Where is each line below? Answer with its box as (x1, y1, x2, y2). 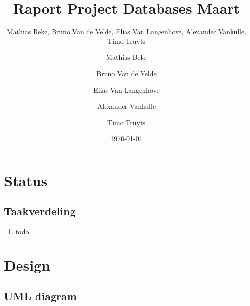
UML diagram (4, 288, 77, 303)
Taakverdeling (4, 204, 76, 219)
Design (4, 255, 51, 275)
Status (4, 170, 48, 190)
